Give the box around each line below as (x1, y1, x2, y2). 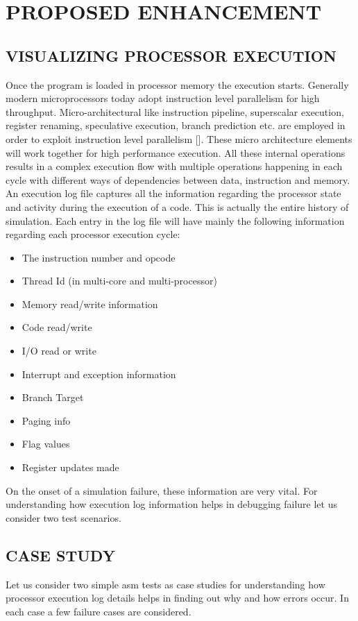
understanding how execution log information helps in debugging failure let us (6, 497, 337, 511)
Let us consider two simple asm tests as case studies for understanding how (6, 577, 325, 591)
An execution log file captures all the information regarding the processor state (6, 186, 341, 201)
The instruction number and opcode (22, 250, 176, 264)
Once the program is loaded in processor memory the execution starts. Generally (6, 77, 349, 92)
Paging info (22, 413, 71, 427)
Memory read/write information (22, 296, 158, 311)
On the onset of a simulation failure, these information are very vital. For (6, 483, 318, 497)
